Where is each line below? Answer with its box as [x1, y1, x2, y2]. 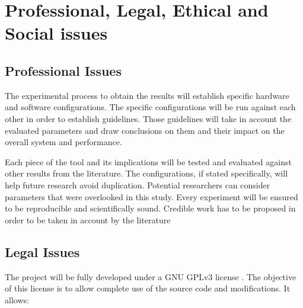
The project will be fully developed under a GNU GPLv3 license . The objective [5, 270, 296, 283]
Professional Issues [5, 61, 122, 79]
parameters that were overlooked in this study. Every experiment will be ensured [5, 190, 298, 203]
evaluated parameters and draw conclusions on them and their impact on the [5, 124, 285, 136]
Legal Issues [5, 242, 80, 261]
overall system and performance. [5, 136, 122, 148]
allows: [5, 293, 29, 306]
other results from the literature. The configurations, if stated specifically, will [5, 167, 288, 179]
